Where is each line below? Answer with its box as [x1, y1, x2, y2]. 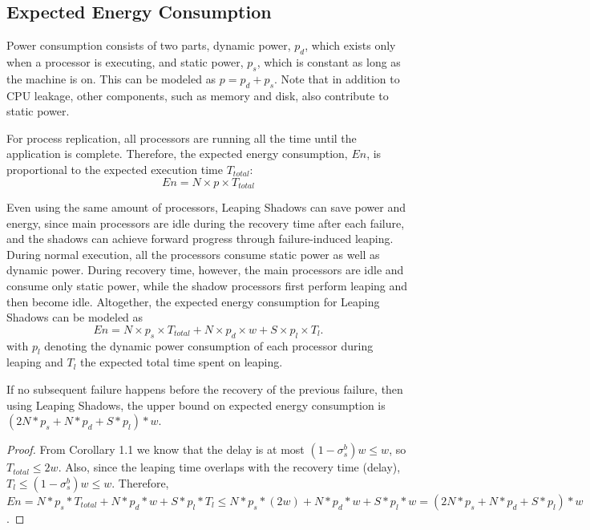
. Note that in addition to [274, 70, 400, 87]
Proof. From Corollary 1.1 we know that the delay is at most [6, 441, 305, 458]
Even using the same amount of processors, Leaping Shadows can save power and [6, 199, 406, 216]
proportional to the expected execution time [6, 160, 223, 177]
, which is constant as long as [257, 54, 401, 70]
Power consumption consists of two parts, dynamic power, [6, 37, 291, 54]
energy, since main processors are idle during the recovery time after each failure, [6, 214, 405, 231]
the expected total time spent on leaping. [80, 354, 283, 370]
